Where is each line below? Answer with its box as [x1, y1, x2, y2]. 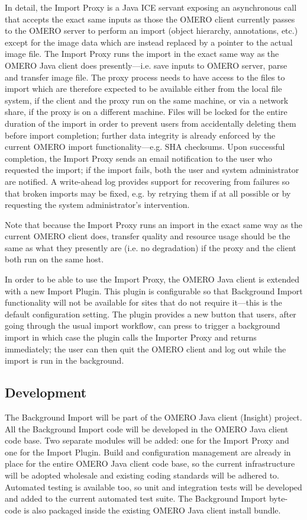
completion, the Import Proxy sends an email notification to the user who [5, 152, 273, 164]
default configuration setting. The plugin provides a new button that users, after [5, 307, 296, 320]
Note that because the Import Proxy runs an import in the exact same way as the [5, 218, 303, 230]
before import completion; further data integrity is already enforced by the [5, 129, 276, 141]
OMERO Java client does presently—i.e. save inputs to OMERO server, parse [5, 59, 287, 71]
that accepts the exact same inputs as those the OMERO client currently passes [5, 12, 295, 25]
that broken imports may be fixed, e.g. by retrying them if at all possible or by [5, 187, 291, 199]
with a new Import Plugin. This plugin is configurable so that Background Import [5, 284, 303, 297]
